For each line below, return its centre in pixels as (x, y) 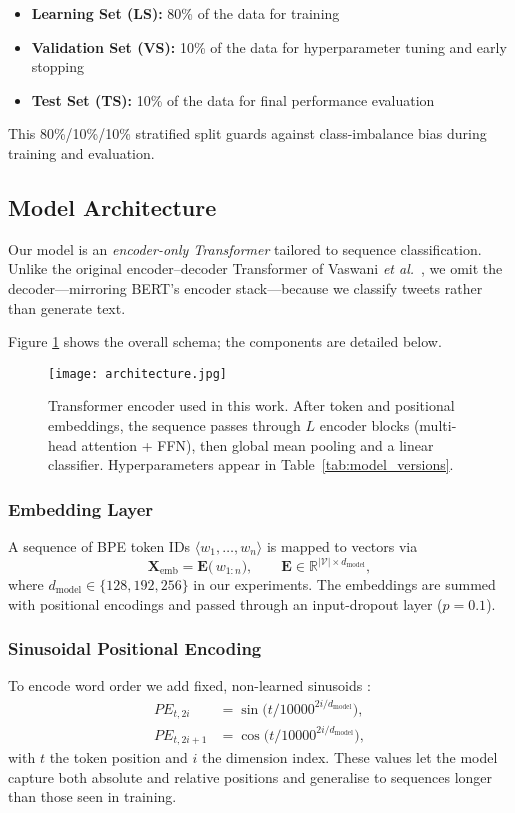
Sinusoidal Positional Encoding (135, 648)
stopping (58, 66)
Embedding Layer (81, 508)
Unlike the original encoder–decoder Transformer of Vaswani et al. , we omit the (255, 268)
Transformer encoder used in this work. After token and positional (251, 405)
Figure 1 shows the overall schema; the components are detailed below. (225, 341)
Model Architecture (112, 206)
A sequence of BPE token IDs (99, 545)
